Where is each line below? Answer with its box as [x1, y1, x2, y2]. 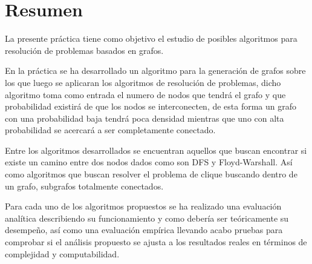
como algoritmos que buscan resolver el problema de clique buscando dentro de [5, 168, 297, 180]
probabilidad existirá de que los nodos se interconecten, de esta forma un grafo [5, 100, 297, 113]
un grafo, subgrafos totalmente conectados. [5, 179, 164, 192]
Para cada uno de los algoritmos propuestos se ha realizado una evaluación [5, 200, 282, 213]
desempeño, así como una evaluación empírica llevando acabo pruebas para [5, 223, 283, 236]
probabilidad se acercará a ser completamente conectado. [5, 124, 216, 136]
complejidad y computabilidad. [5, 247, 120, 260]
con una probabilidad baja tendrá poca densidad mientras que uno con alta [5, 111, 284, 124]
